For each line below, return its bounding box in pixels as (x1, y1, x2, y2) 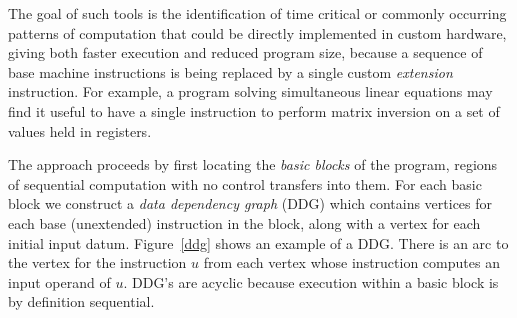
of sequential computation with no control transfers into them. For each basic (8, 173, 482, 194)
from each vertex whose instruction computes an (203, 252, 500, 273)
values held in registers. (8, 120, 152, 141)
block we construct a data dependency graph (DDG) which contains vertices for (8, 193, 493, 214)
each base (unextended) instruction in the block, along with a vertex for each (8, 212, 481, 233)
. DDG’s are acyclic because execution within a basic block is (123, 271, 499, 292)
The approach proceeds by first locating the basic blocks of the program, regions (8, 154, 498, 175)
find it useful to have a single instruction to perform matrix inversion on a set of (8, 100, 500, 121)
